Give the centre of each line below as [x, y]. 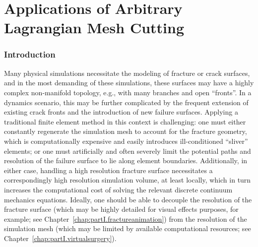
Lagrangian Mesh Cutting [94, 28]
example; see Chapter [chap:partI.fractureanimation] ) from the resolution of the [126, 218]
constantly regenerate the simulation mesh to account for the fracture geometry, [126, 131]
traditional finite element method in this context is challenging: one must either [125, 121]
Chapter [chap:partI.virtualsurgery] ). [60, 238]
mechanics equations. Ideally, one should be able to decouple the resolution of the [128, 199]
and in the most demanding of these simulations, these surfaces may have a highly [129, 83]
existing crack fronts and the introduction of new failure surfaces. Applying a [121, 112]
